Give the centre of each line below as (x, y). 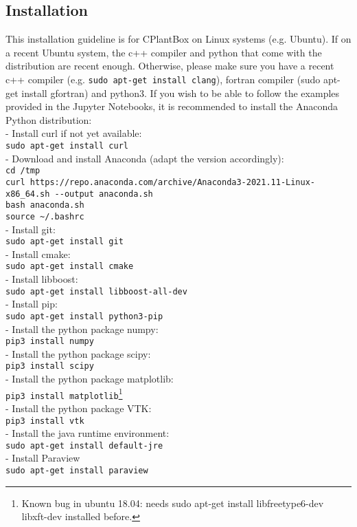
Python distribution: (49, 119)
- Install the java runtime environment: (88, 433)
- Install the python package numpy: (82, 329)
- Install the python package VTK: (79, 408)
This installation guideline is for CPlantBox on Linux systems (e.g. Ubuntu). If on (178, 39)
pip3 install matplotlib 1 (64, 393)
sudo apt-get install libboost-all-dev (96, 291)
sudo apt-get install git (65, 242)
